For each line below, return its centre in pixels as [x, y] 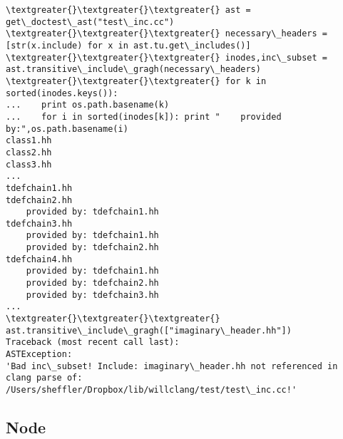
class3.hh [29, 164]
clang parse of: [44, 378]
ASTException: [39, 355]
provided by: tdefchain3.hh [92, 295]
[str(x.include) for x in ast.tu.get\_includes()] [128, 45]
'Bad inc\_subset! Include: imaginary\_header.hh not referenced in [172, 366]
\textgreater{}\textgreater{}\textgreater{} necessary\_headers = [167, 34]
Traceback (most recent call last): [93, 342]
